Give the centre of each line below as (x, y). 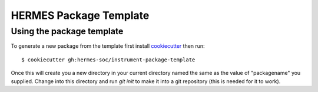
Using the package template (67, 31)
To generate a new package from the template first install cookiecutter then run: (108, 46)
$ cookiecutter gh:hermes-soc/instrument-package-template (108, 60)
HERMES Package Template (80, 15)
